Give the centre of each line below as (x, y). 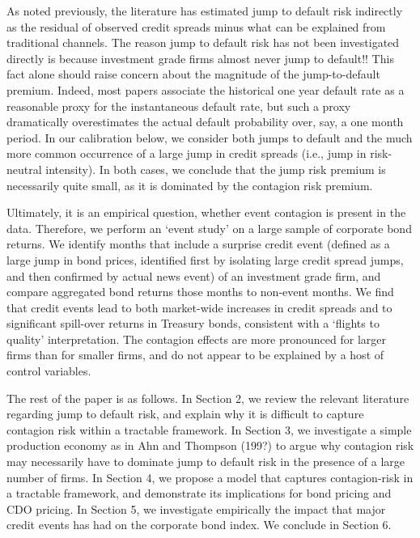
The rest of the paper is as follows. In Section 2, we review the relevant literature (208, 398)
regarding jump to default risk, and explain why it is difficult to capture (185, 414)
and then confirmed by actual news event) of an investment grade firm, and (194, 275)
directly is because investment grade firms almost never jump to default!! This (200, 58)
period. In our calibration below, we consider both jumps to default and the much (210, 137)
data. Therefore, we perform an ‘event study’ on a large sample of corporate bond (209, 228)
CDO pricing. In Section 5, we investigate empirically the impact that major (196, 508)
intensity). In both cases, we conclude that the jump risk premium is (216, 169)
